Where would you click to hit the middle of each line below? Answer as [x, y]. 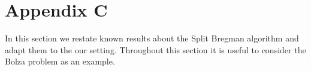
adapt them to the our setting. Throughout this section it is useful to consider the [155, 49]
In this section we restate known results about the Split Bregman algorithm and [152, 38]
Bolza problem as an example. [60, 61]
